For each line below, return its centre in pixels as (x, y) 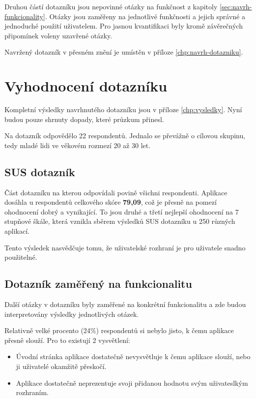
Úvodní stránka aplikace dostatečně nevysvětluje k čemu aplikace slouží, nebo (133, 356)
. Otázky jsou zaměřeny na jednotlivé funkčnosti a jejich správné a (145, 16)
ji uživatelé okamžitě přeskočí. (61, 366)
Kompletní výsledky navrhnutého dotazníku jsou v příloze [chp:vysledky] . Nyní (123, 109)
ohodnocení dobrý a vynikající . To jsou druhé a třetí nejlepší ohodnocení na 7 (122, 211)
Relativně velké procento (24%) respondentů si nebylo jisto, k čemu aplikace (119, 330)
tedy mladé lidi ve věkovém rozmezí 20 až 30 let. (78, 145)
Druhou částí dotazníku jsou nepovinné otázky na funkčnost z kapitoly (111, 6)
